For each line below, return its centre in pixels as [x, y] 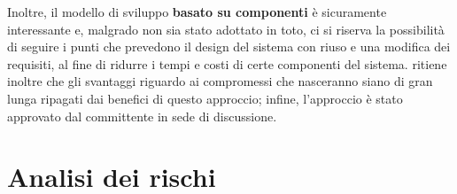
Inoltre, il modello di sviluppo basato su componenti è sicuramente [197, 12]
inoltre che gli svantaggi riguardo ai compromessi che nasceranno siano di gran [220, 81]
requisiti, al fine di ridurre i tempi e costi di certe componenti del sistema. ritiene [227, 63]
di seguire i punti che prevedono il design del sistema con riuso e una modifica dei [229, 47]
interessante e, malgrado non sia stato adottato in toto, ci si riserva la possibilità [226, 29]
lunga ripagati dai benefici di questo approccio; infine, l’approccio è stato [205, 98]
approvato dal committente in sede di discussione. [142, 116]
